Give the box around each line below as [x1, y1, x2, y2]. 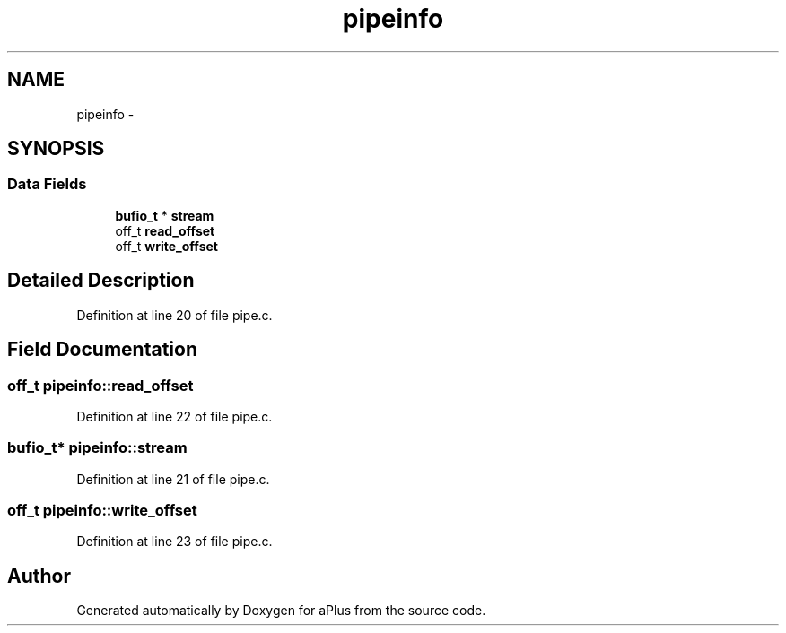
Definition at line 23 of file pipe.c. [76, 533, 273, 550]
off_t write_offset [115, 238, 218, 254]
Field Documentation [7, 338, 197, 361]
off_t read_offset [115, 222, 215, 238]
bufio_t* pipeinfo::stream [7, 438, 188, 457]
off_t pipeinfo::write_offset [7, 501, 197, 519]
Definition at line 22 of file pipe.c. [76, 408, 273, 424]
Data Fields [7, 175, 87, 194]
